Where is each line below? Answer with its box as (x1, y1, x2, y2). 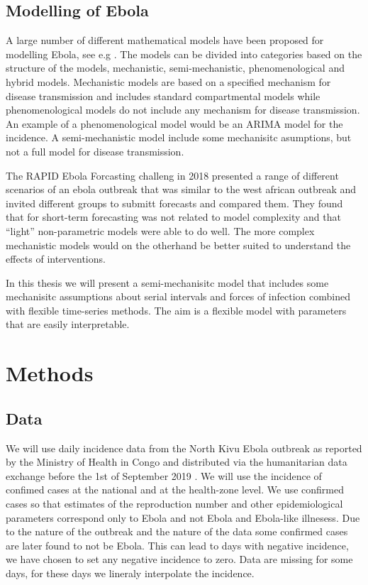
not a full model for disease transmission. (6, 143, 184, 158)
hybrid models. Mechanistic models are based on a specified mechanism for (6, 74, 331, 89)
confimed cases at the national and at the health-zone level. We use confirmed (6, 482, 345, 497)
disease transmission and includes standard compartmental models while (6, 88, 320, 103)
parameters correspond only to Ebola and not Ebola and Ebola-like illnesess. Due (6, 510, 360, 525)
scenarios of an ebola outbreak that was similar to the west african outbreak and (6, 182, 357, 197)
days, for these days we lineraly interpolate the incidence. (6, 566, 255, 580)
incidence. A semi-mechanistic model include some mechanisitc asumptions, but (6, 130, 352, 145)
